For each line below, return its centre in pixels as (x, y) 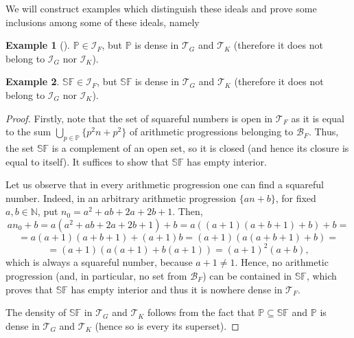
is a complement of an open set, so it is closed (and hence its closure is (200, 147)
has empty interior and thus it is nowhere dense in (177, 289)
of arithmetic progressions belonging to (211, 132)
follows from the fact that (201, 312)
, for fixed (296, 198)
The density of (36, 312)
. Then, (188, 211)
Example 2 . (33, 81)
